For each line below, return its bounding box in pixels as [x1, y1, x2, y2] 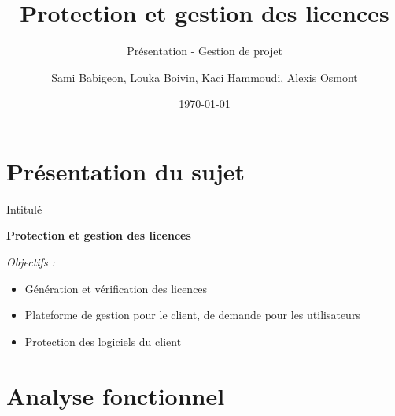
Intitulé [6, 200, 42, 217]
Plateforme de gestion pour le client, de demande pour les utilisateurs [24, 306, 360, 323]
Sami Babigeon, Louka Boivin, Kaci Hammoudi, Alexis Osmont [51, 69, 358, 85]
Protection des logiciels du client [24, 332, 182, 349]
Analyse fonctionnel [6, 379, 225, 411]
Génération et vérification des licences [24, 280, 208, 296]
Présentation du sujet [6, 154, 245, 187]
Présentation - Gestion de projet [127, 43, 282, 59]
